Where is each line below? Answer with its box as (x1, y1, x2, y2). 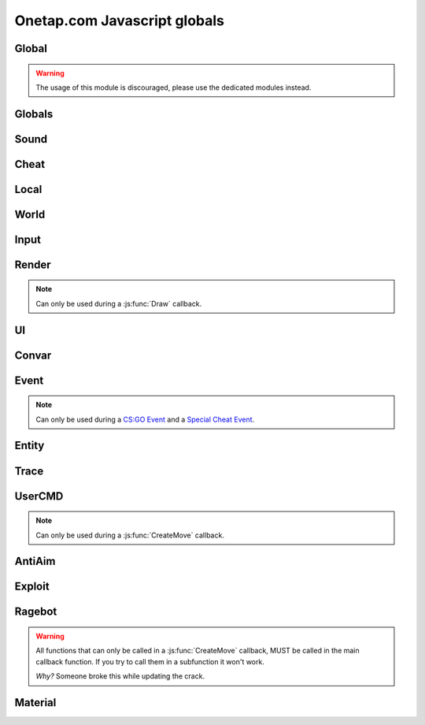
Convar (14, 348, 52, 362)
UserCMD (14, 489, 64, 503)
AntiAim (14, 555, 56, 568)
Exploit (14, 580, 50, 593)
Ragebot (14, 605, 57, 619)
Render (14, 258, 51, 271)
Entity (14, 439, 45, 452)
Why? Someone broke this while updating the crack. (35, 671, 205, 681)
